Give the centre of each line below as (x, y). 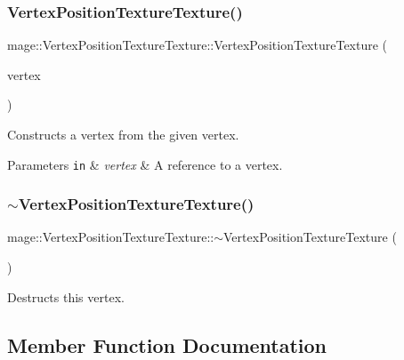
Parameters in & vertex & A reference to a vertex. (145, 164)
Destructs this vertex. (66, 296)
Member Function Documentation (167, 344)
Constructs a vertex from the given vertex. (123, 134)
